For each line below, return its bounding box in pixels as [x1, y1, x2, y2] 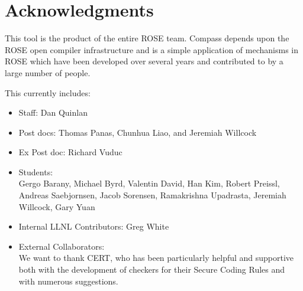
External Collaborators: [18, 240, 105, 252]
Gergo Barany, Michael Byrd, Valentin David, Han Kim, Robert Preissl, [18, 177, 280, 189]
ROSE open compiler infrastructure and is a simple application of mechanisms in [5, 43, 299, 55]
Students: [18, 165, 53, 178]
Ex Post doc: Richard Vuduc [18, 146, 123, 158]
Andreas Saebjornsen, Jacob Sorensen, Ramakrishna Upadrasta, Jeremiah [18, 189, 286, 201]
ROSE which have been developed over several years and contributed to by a [5, 55, 283, 67]
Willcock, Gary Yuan [18, 200, 95, 212]
